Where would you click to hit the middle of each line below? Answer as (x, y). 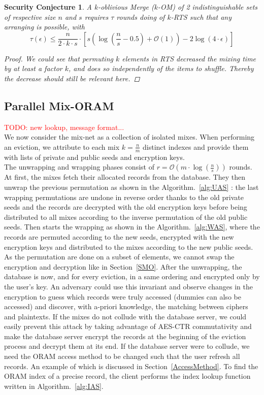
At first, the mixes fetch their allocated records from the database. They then (125, 177)
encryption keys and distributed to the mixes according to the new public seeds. (129, 246)
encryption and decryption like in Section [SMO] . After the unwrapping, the (123, 266)
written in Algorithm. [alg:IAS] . (54, 386)
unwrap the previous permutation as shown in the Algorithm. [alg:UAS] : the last (131, 187)
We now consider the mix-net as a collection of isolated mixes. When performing (129, 137)
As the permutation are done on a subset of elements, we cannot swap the (119, 257)
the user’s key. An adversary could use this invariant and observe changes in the (128, 286)
